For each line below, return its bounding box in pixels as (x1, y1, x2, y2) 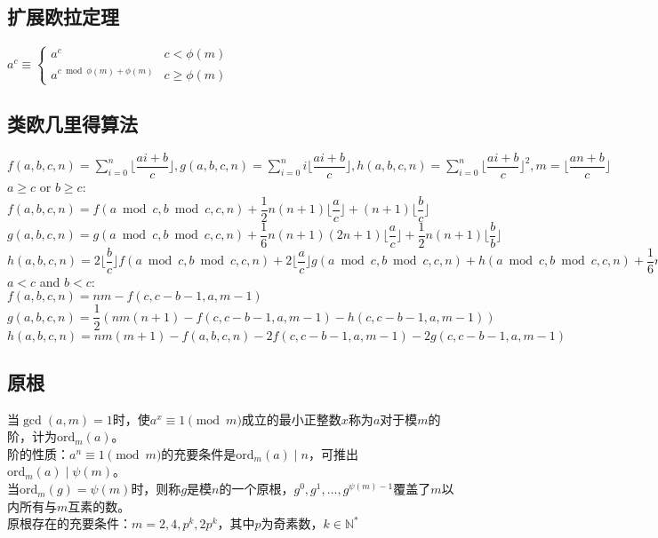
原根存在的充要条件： (7, 514, 132, 533)
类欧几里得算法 (7, 110, 138, 138)
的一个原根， (219, 479, 294, 498)
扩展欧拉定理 (7, 3, 119, 30)
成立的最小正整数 (241, 409, 341, 428)
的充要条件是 (161, 444, 237, 463)
